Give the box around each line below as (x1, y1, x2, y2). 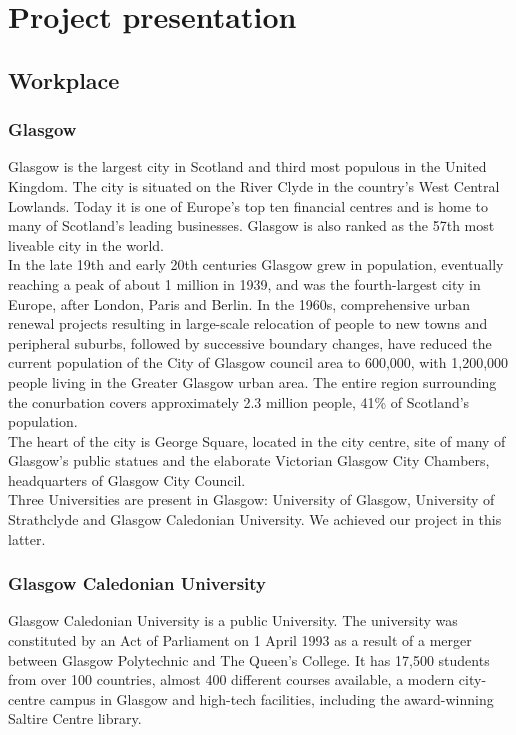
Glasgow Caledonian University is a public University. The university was (8, 610, 458, 631)
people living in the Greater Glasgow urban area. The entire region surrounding (8, 371, 497, 392)
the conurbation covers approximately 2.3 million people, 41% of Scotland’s (8, 391, 470, 412)
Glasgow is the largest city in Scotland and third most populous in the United (8, 156, 487, 177)
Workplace (8, 64, 120, 95)
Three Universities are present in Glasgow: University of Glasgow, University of (8, 489, 495, 510)
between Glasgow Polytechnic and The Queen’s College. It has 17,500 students (8, 649, 490, 670)
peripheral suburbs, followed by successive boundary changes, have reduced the (8, 332, 492, 353)
